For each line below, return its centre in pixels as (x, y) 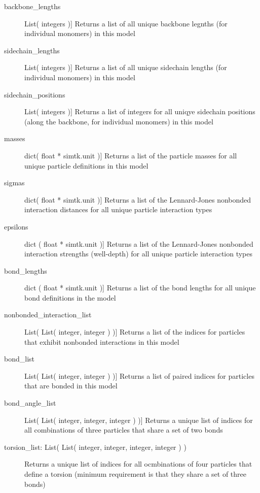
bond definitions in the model (70, 297)
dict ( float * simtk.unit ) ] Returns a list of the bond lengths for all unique (140, 288)
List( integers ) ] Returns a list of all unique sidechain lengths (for (126, 67)
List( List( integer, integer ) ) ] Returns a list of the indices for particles (135, 332)
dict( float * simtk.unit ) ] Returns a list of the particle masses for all (131, 155)
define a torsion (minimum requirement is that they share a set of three (135, 474)
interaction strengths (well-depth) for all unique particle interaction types (139, 254)
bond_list (19, 359)
